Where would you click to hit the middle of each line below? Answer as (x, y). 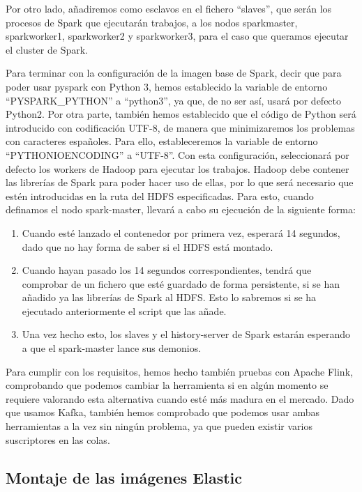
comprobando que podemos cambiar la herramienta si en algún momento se (167, 385)
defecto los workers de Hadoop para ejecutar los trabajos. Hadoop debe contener (178, 168)
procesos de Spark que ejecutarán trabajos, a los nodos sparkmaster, (152, 22)
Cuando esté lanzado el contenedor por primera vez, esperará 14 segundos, (181, 232)
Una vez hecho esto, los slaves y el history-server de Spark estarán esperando (186, 334)
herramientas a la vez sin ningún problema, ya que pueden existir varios (159, 426)
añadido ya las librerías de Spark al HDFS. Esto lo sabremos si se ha (169, 297)
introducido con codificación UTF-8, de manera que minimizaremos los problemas (180, 127)
